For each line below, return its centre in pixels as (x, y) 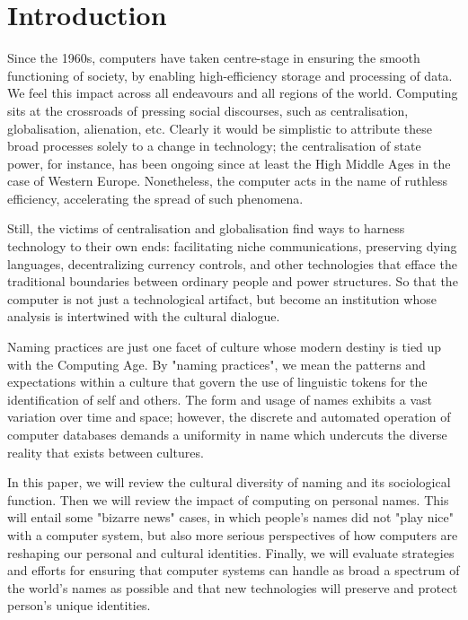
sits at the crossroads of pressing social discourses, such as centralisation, (208, 110)
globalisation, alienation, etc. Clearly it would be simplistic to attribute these (220, 128)
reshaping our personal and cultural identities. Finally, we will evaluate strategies (231, 552)
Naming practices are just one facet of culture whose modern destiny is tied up (225, 347)
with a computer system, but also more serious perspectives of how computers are (233, 534)
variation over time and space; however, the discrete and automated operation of (229, 417)
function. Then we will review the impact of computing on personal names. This (228, 499)
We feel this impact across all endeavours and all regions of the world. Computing (233, 93)
